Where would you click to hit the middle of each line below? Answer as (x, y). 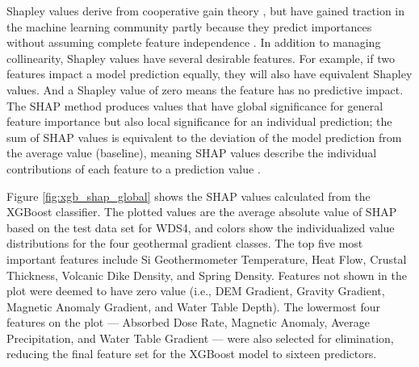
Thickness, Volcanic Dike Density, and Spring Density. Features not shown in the (207, 275)
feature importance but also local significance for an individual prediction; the (199, 121)
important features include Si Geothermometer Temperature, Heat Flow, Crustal (207, 259)
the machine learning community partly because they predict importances (189, 26)
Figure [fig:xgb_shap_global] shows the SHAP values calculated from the (189, 196)
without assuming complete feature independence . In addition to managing (194, 42)
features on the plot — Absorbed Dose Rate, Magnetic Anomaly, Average (188, 322)
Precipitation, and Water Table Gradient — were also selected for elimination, (200, 338)
